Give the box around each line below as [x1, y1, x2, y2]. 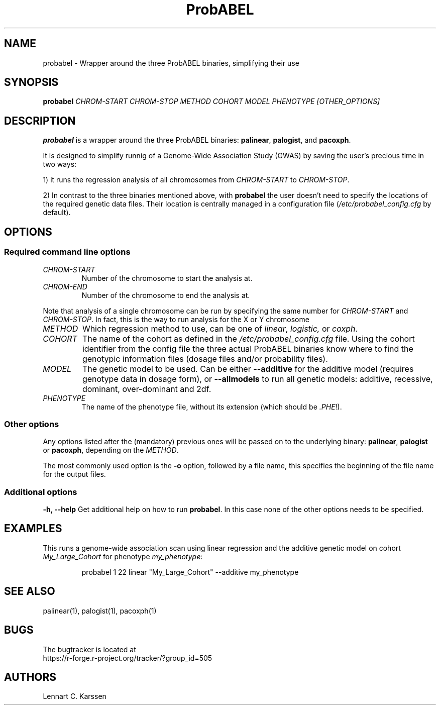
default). [43, 208, 71, 217]
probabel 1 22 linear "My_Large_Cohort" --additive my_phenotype [81, 567, 299, 576]
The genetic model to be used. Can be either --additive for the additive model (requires [82, 363, 414, 374]
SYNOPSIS [4, 76, 59, 89]
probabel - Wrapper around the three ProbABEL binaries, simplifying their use [43, 58, 299, 67]
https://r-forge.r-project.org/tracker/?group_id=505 [43, 653, 212, 662]
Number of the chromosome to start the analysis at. [81, 273, 253, 282]
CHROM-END [43, 282, 87, 291]
